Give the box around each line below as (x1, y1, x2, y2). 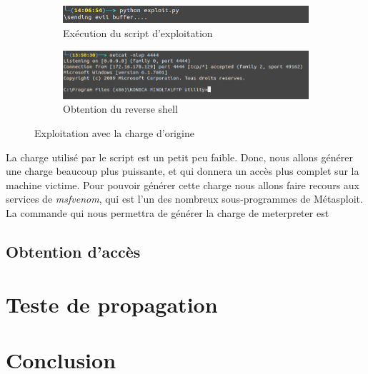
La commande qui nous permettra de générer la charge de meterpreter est (6, 205, 329, 220)
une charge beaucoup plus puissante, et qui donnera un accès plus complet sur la (6, 163, 359, 178)
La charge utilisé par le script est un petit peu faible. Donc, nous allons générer (6, 149, 353, 164)
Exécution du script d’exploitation (63, 26, 213, 41)
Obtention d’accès (6, 240, 141, 262)
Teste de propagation (6, 289, 218, 318)
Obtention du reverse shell (63, 101, 178, 116)
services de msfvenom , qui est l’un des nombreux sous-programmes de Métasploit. (6, 191, 363, 206)
